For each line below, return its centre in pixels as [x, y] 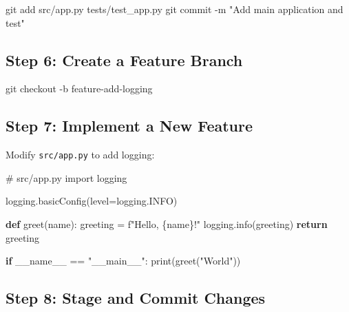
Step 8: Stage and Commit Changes [136, 298]
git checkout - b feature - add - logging [79, 89]
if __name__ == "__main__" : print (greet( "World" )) [123, 261]
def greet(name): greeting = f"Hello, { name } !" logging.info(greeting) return [167, 224]
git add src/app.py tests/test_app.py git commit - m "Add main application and [174, 9]
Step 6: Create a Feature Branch [124, 60]
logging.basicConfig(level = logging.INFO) [92, 201]
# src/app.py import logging [66, 177]
